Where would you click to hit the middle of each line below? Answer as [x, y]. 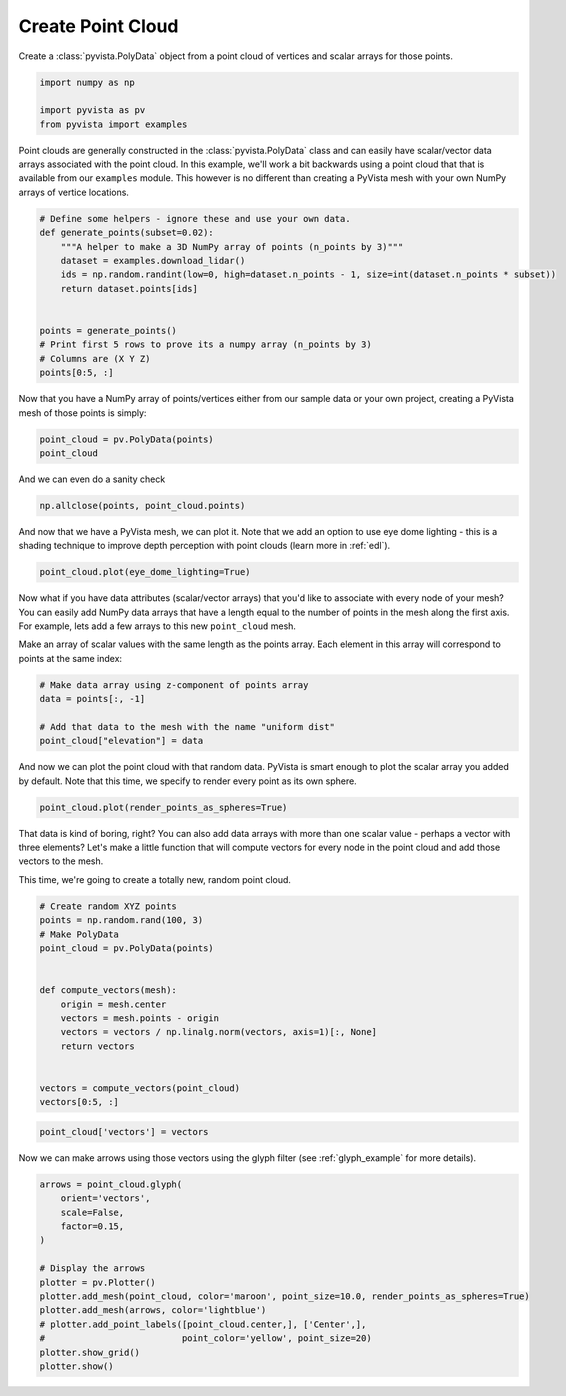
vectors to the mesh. [61, 861]
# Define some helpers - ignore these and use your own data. [195, 218]
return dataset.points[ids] [129, 288]
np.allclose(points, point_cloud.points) [142, 505]
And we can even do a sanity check [92, 479]
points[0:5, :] [76, 373]
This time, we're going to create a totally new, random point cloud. [155, 879]
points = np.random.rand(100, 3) [121, 920]
